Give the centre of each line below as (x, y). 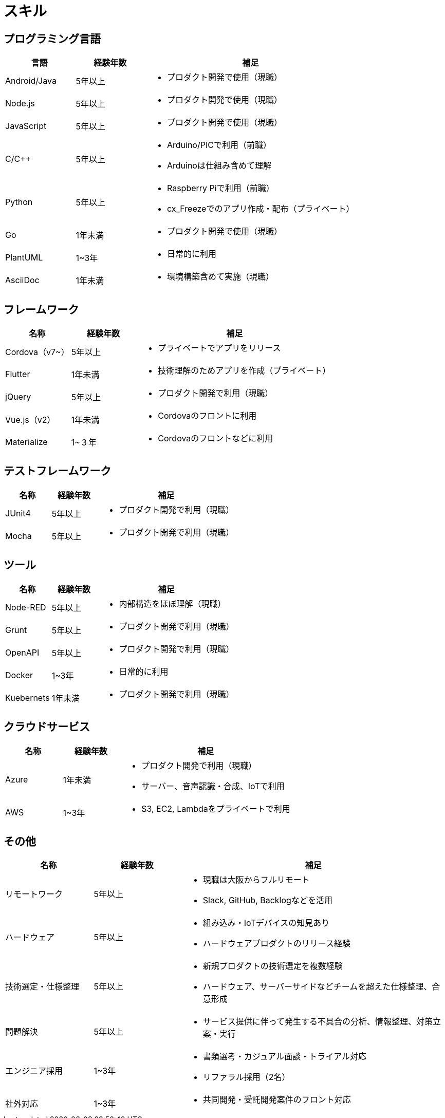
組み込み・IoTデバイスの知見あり (266, 923)
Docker (19, 675)
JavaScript (26, 126)
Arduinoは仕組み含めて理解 (219, 166)
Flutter (18, 374)
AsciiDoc (22, 280)
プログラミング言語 (52, 39)
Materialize (26, 442)
